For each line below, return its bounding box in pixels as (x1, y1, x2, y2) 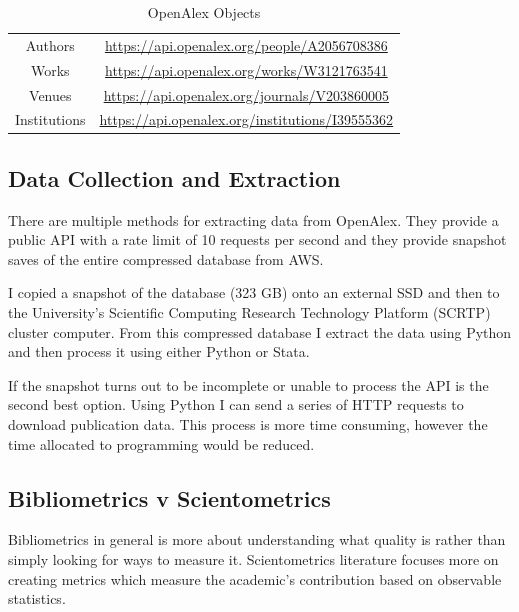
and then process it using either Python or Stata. (8, 341, 310, 362)
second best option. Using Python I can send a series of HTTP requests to (8, 394, 464, 415)
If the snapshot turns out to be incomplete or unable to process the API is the (8, 374, 489, 395)
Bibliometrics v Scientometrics (8, 482, 331, 513)
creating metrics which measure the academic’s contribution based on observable (8, 568, 502, 589)
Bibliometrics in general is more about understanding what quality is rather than (8, 529, 506, 550)
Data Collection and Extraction (8, 162, 341, 193)
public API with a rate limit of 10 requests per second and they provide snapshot (8, 229, 507, 250)
